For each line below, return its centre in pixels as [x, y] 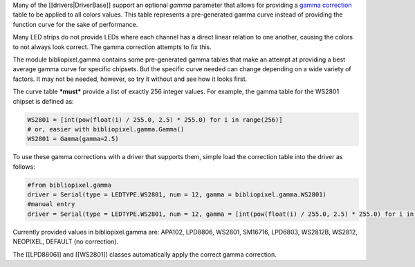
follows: [24, 167]
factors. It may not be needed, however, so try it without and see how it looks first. [130, 79]
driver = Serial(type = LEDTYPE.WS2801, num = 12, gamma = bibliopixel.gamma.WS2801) [177, 195]
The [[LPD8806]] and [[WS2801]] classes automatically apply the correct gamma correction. [145, 254]
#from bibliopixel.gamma [70, 185]
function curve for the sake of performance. [75, 24]
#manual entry [51, 204]
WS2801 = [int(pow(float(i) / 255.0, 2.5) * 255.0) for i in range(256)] [155, 120]
